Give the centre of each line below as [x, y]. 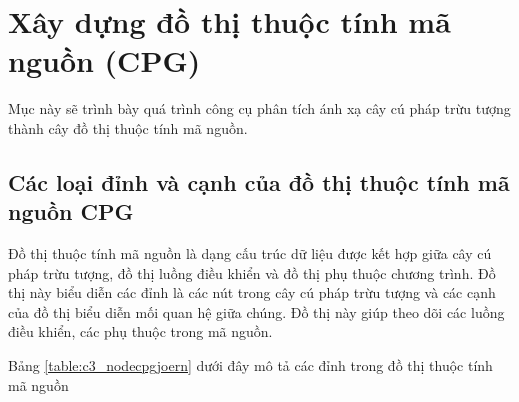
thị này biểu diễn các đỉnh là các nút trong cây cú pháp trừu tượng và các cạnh [252, 292]
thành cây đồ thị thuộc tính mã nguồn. [128, 127]
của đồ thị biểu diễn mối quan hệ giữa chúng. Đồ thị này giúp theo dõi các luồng [256, 311]
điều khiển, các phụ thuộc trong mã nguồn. [140, 331]
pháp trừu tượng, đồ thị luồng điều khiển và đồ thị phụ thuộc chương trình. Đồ [252, 272]
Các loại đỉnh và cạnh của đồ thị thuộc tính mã [259, 181]
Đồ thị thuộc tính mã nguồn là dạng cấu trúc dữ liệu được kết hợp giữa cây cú [250, 253]
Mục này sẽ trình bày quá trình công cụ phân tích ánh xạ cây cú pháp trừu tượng [259, 108]
